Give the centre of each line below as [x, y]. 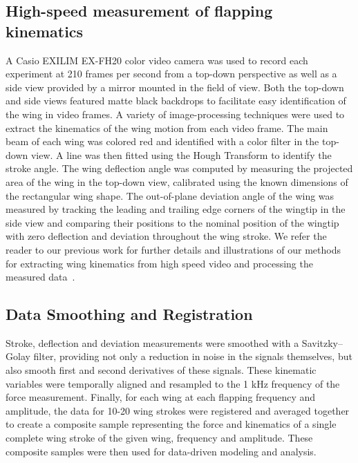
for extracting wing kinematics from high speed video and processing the [159, 263]
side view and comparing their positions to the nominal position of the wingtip [172, 222]
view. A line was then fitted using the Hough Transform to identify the [181, 154]
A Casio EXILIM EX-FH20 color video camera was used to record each [157, 60]
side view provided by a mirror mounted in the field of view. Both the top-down [175, 87]
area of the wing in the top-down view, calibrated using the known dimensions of [177, 181]
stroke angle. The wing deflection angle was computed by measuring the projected [179, 168]
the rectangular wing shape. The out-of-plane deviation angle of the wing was [170, 195]
